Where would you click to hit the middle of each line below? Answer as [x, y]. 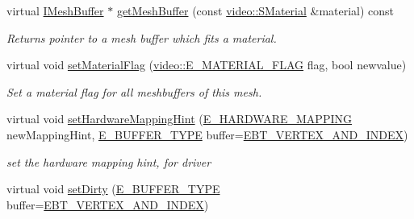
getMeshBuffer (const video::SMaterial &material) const [255, 10]
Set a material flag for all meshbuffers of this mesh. [134, 91]
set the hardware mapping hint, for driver [109, 161]
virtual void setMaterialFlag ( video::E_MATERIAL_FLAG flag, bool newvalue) [207, 65]
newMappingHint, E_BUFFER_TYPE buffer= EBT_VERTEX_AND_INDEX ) [207, 134]
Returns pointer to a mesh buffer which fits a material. [142, 37]
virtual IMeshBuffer [55, 10]
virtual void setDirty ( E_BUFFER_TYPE [113, 189]
